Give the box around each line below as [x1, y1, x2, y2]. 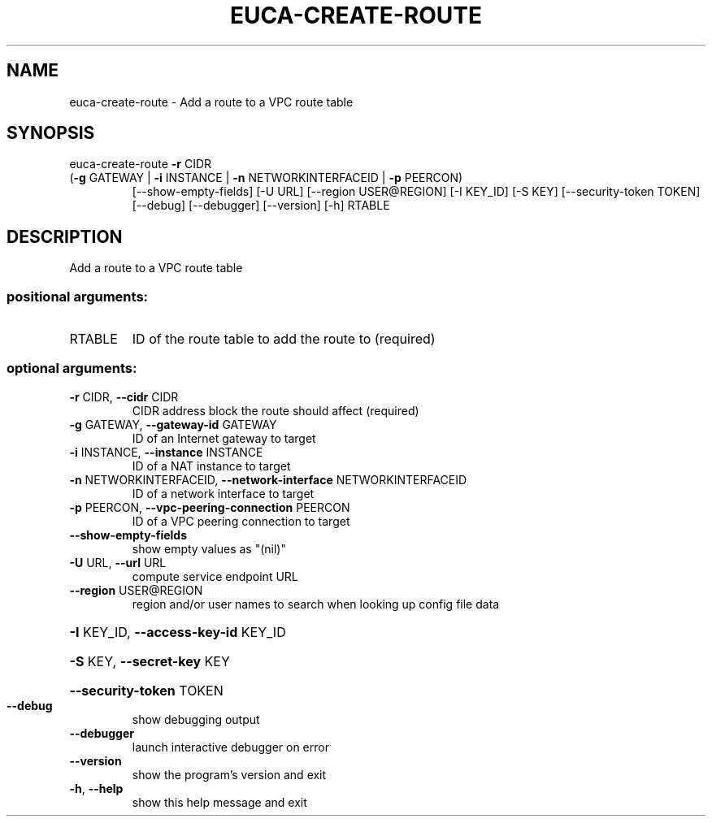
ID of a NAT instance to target [132, 458, 291, 473]
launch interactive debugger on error [132, 739, 329, 754]
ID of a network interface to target [132, 486, 315, 500]
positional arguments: [7, 288, 149, 305]
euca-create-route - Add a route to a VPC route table [69, 94, 354, 109]
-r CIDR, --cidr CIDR [69, 389, 179, 404]
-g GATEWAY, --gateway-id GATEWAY [69, 417, 277, 431]
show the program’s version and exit [132, 767, 327, 782]
